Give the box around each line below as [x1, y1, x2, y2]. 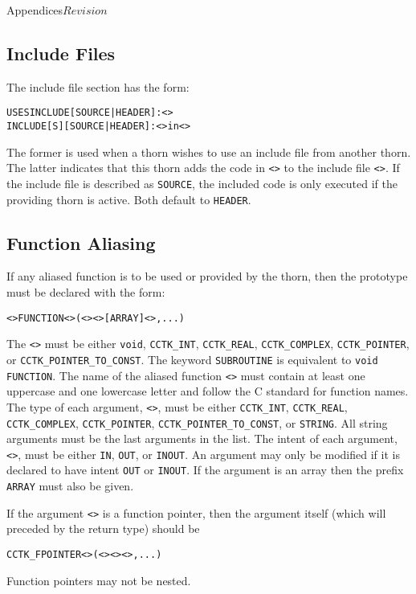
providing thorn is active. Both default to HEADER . [6, 190, 251, 207]
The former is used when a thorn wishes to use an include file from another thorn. [6, 143, 411, 160]
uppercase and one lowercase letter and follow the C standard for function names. [6, 383, 409, 399]
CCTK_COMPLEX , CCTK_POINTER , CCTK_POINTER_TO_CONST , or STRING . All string [6, 414, 388, 431]
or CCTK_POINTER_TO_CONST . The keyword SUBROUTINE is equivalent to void [6, 350, 378, 367]
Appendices [6, 2, 63, 18]
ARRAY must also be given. [6, 477, 134, 494]
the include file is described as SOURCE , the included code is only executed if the [6, 174, 398, 191]
